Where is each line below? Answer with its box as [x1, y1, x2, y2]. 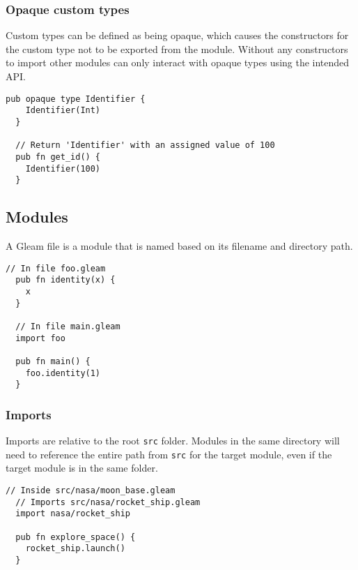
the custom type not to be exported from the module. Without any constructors [6, 41, 348, 56]
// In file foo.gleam [6, 263, 106, 273]
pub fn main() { [15, 356, 91, 366]
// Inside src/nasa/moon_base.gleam [6, 485, 176, 495]
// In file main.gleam [15, 321, 120, 331]
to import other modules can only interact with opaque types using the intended [6, 55, 350, 70]
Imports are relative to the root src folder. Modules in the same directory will [6, 433, 340, 448]
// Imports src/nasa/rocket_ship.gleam [15, 497, 201, 507]
